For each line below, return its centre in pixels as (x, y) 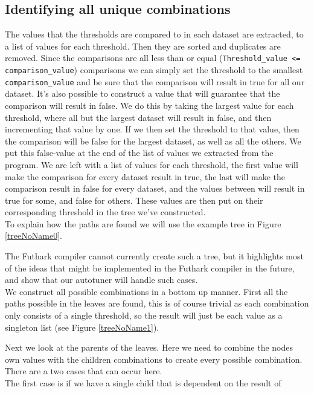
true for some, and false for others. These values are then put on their (134, 200)
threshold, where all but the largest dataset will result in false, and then (138, 117)
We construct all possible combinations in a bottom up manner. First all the (146, 291)
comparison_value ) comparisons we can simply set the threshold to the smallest (154, 70)
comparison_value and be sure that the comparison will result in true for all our (155, 81)
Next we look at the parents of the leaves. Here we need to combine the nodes (149, 347)
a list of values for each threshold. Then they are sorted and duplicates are (143, 46)
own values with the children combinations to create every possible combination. (154, 359)
